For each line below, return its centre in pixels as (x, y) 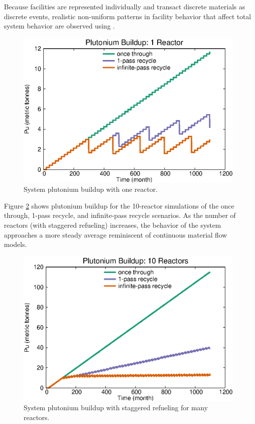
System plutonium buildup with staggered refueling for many (116, 408)
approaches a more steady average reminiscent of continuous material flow (116, 234)
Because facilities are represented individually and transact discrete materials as (125, 6)
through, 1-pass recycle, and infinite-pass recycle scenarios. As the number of (120, 215)
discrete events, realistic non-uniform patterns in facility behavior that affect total (127, 16)
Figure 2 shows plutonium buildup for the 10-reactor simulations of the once (119, 205)
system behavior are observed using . (60, 26)
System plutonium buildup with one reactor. (91, 189)
